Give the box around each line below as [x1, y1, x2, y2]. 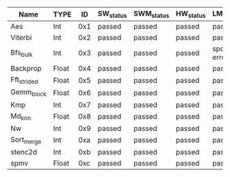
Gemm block [10, 87, 47, 98]
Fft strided [10, 75, 38, 86]
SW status [97, 9, 127, 20]
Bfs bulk [10, 47, 33, 58]
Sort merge [10, 134, 42, 145]
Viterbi [10, 33, 32, 43]
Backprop [10, 64, 42, 73]
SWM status [133, 9, 170, 20]
